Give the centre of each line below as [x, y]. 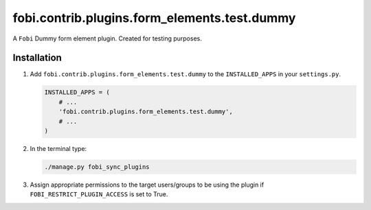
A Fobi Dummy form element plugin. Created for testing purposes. [107, 38]
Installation [37, 58]
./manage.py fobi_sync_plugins [97, 167]
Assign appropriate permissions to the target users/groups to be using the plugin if [147, 185]
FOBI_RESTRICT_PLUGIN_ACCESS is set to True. [99, 194]
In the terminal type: [58, 148]
